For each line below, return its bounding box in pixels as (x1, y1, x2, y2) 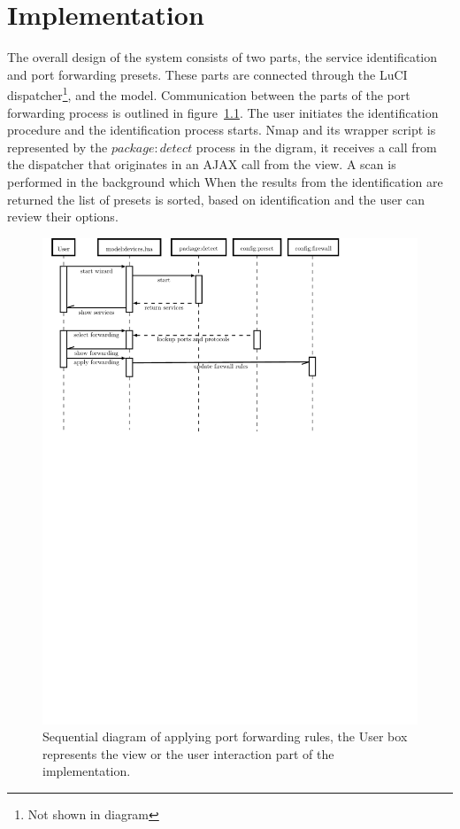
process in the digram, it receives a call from (195, 137, 437, 156)
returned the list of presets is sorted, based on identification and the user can (7, 190, 425, 208)
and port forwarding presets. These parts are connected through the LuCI (7, 65, 408, 83)
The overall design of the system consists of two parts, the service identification (7, 48, 438, 66)
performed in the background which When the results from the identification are (7, 172, 443, 190)
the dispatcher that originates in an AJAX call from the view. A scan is (7, 155, 396, 174)
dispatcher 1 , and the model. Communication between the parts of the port (7, 83, 410, 104)
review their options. (7, 207, 119, 226)
